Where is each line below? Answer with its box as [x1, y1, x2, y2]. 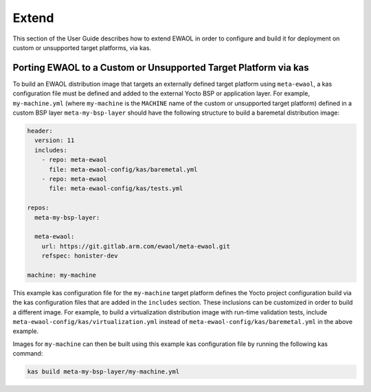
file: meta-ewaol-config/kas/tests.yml [49, 185, 183, 192]
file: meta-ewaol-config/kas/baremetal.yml [49, 165, 198, 173]
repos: [27, 204, 49, 212]
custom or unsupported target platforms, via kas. [12, 43, 151, 51]
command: [12, 349, 43, 358]
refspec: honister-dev [41, 252, 118, 260]
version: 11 [34, 137, 75, 144]
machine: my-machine [27, 271, 96, 279]
